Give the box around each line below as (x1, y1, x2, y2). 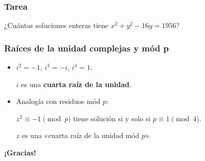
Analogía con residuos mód (16, 96, 100, 106)
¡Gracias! (4, 147, 36, 157)
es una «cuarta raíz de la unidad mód (21, 130, 139, 141)
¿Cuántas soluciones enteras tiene (4, 20, 109, 31)
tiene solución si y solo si (73, 113, 151, 123)
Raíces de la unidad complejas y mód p (4, 41, 169, 54)
